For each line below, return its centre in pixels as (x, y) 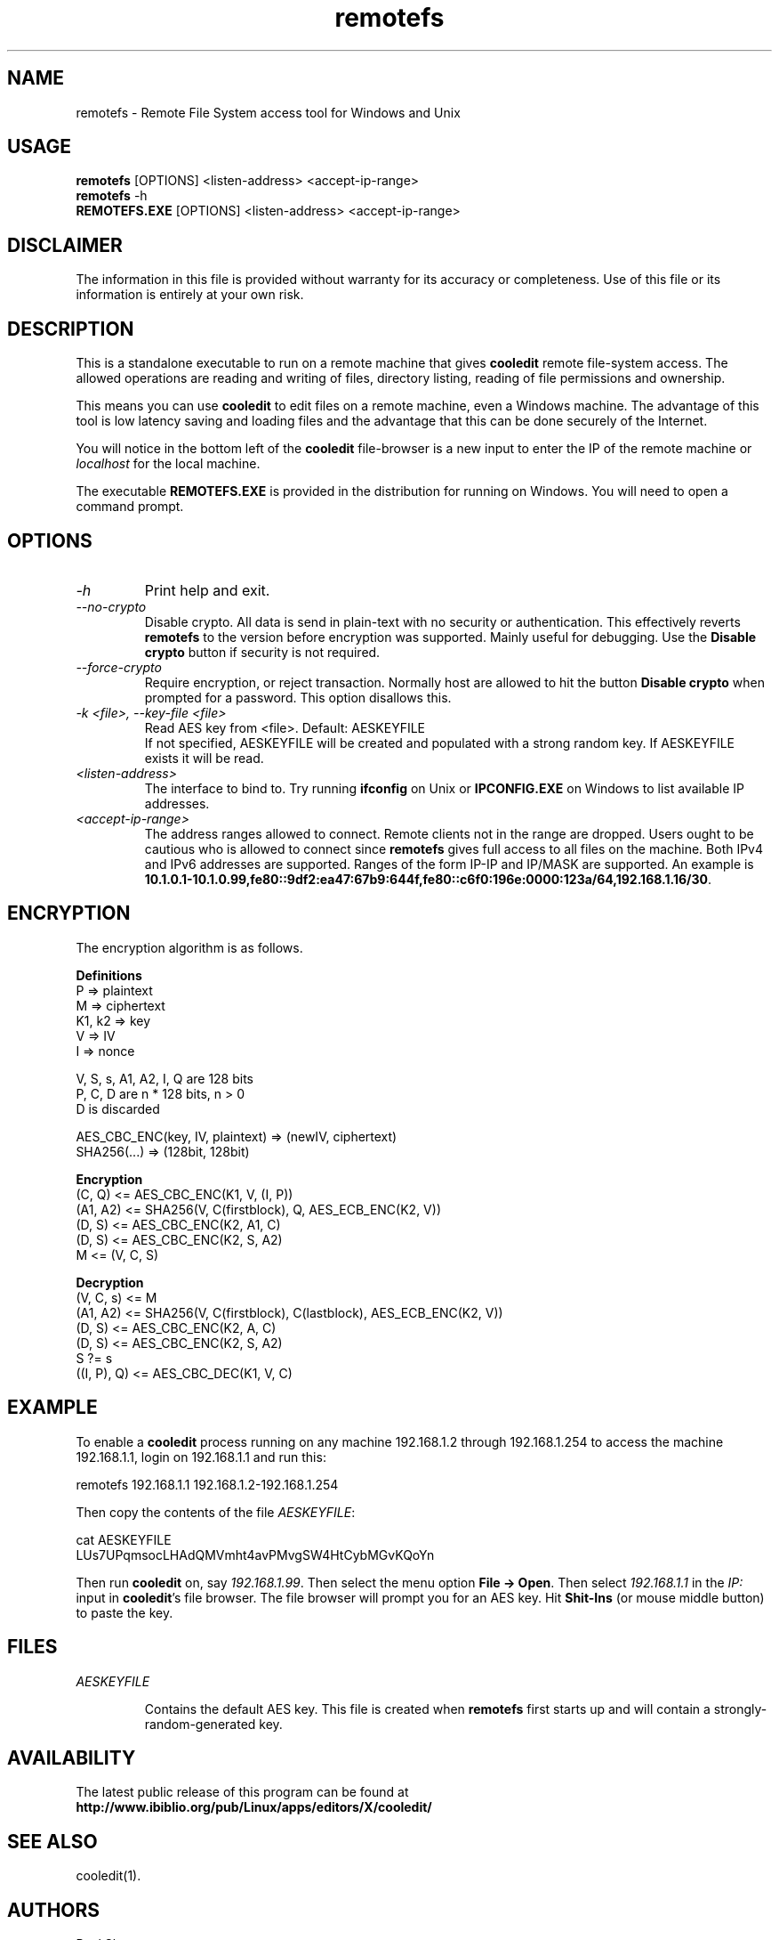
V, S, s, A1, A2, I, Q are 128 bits (165, 1078)
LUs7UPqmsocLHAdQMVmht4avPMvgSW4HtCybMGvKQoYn (255, 1554)
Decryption (110, 1282)
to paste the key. (124, 1612)
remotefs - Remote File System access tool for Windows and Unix (268, 112)
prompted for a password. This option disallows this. (298, 697)
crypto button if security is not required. (262, 652)
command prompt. (130, 507)
